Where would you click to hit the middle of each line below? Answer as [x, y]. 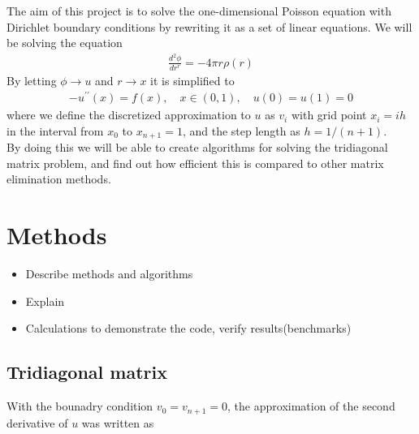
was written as [118, 422]
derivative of [37, 422]
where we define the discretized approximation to [129, 115]
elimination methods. [59, 179]
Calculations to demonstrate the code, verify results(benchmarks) [188, 328]
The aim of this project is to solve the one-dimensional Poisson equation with [199, 11]
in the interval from [55, 130]
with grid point [329, 115]
